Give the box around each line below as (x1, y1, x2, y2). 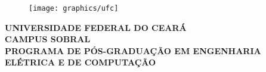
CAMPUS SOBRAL (5, 33, 91, 45)
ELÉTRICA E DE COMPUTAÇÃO (5, 56, 156, 68)
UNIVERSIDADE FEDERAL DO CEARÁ (5, 21, 187, 33)
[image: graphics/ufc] (29, 4, 119, 12)
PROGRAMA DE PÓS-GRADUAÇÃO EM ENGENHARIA (5, 44, 261, 57)
